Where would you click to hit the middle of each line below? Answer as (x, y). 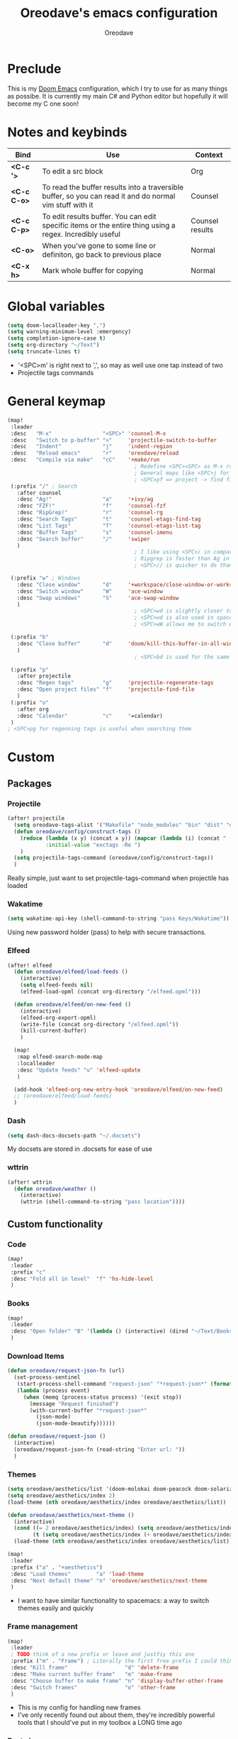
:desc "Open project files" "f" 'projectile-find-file (106, 689)
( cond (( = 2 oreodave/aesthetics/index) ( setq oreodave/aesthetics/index (125, 1528)
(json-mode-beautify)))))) (75, 1423)
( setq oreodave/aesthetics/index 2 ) (61, 1495)
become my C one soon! (43, 104)
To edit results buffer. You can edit (100, 216)
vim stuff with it (68, 205)
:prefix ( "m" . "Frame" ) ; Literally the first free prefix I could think (123, 1661)
